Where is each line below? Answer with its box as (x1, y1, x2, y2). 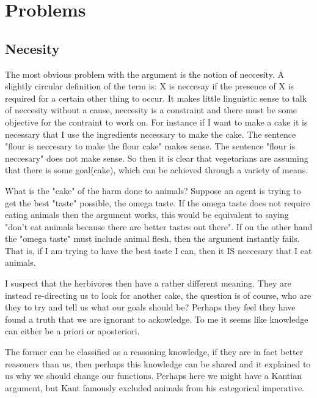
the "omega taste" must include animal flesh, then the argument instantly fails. (5, 232, 300, 245)
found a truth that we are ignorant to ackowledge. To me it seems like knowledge (5, 312, 308, 325)
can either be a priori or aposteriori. (5, 325, 140, 337)
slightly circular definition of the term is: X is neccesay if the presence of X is (5, 80, 294, 92)
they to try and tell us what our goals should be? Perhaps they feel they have (5, 301, 296, 314)
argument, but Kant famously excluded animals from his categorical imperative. (5, 381, 305, 394)
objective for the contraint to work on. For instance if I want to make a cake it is (5, 115, 308, 128)
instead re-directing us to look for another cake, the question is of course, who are (5, 288, 312, 301)
